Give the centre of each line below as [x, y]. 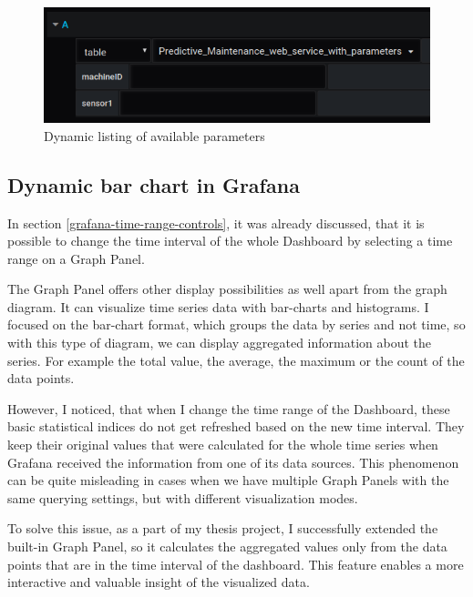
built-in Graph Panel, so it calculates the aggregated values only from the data [227, 546]
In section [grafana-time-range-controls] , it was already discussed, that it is [216, 223]
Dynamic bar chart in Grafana [154, 184]
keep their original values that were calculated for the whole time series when [223, 445]
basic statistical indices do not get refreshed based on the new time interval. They [236, 426]
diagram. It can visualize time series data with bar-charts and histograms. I [218, 306]
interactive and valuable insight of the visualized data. [159, 582]
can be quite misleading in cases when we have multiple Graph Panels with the [228, 480]
